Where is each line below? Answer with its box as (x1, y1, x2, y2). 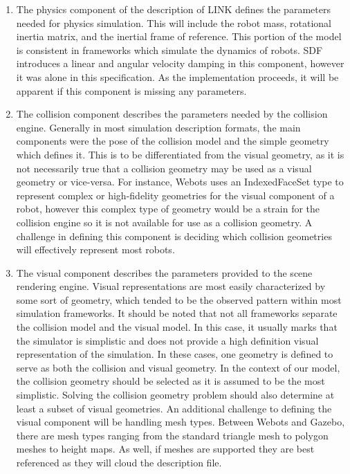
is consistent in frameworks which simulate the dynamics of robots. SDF (16, 42, 323, 57)
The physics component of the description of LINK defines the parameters (16, 2, 331, 16)
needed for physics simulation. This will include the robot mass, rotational (16, 15, 332, 30)
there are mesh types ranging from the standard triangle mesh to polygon (16, 428, 329, 442)
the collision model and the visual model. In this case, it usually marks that (16, 320, 338, 334)
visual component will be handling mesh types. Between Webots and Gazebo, (16, 414, 345, 429)
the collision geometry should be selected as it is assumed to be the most (16, 374, 325, 388)
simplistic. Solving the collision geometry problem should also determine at (16, 388, 335, 402)
